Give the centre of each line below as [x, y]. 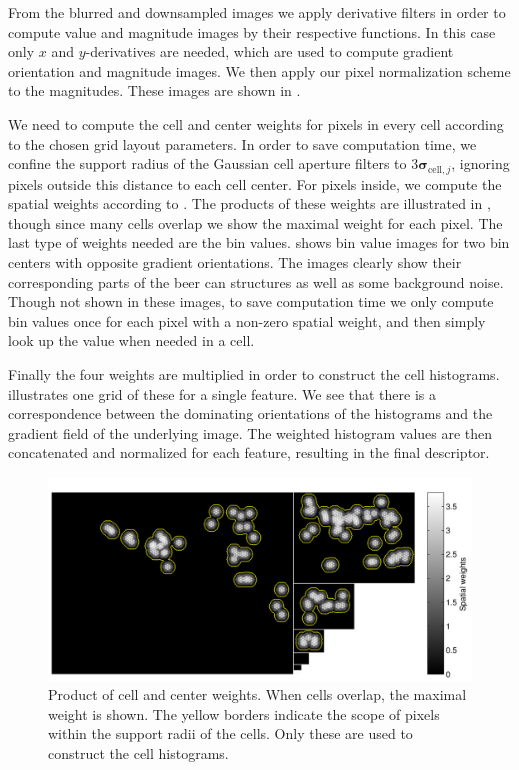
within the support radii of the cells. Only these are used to [230, 733]
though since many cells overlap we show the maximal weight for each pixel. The [255, 222]
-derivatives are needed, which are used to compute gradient [269, 51]
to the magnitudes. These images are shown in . [154, 90]
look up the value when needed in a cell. [131, 340]
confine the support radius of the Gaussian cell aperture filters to [207, 163]
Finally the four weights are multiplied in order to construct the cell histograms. [254, 373]
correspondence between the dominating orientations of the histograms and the [250, 413]
